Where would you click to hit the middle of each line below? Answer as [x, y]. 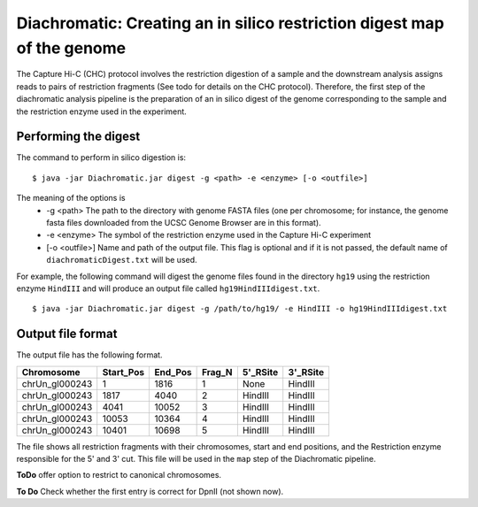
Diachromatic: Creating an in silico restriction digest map [230, 23]
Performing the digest [78, 137]
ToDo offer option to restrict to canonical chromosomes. [119, 475]
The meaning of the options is [71, 198]
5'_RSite [260, 372]
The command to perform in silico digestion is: [101, 157]
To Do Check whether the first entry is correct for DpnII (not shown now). [150, 491]
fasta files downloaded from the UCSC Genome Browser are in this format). [184, 222]
